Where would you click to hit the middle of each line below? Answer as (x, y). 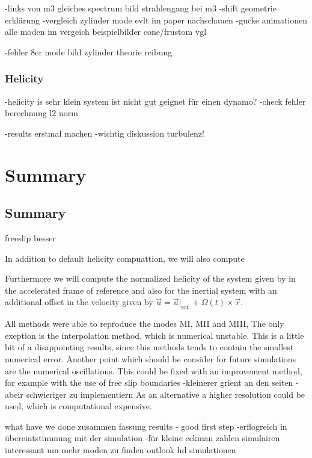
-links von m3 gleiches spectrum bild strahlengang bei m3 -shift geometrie (141, 8)
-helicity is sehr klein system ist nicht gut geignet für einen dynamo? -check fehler (155, 101)
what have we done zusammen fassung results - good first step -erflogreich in (146, 426)
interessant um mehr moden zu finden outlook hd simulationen (121, 450)
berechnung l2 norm (41, 113)
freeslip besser (31, 237)
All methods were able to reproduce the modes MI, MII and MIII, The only (145, 323)
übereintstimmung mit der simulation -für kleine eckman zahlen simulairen (142, 438)
